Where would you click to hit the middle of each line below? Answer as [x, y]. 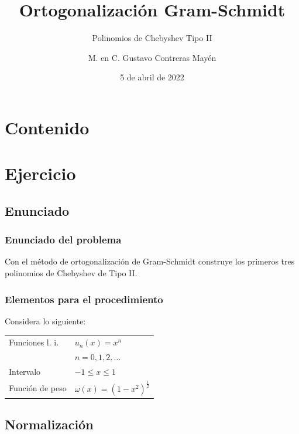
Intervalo [25, 371]
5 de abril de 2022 [152, 77]
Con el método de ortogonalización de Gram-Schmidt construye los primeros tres [150, 261]
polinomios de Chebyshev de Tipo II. [71, 273]
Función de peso [38, 388]
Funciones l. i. [34, 342]
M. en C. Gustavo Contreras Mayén [152, 57]
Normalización [49, 424]
